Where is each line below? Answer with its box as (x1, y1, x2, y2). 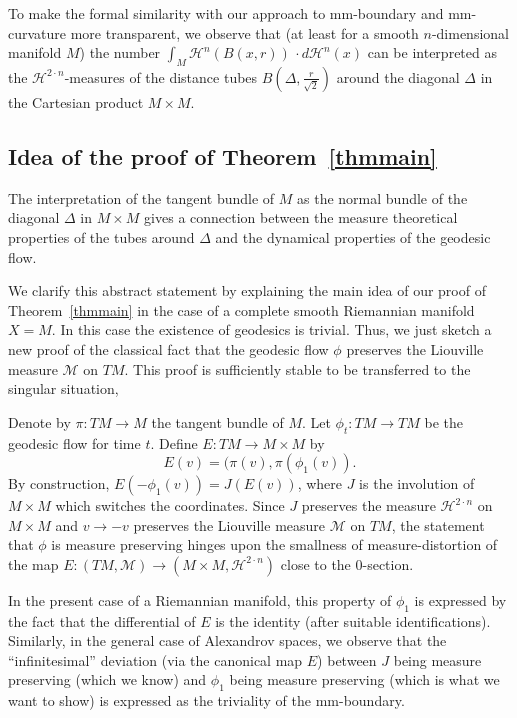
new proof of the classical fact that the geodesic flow (8, 338, 329, 359)
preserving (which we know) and (8, 669, 207, 690)
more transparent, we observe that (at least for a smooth (70, 22, 419, 43)
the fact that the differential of (8, 610, 196, 631)
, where (297, 473, 343, 494)
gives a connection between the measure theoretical (144, 207, 458, 228)
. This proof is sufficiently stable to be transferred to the (124, 358, 471, 379)
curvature (8, 22, 67, 43)
